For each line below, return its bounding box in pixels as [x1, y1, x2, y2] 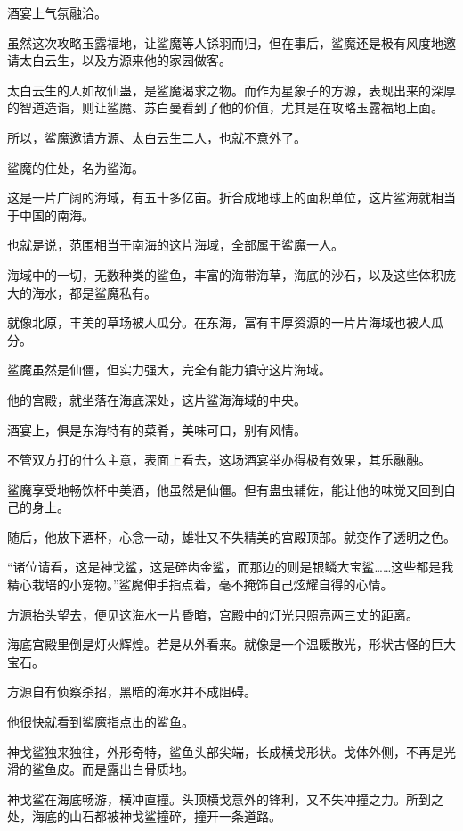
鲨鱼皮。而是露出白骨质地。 [31, 760, 194, 778]
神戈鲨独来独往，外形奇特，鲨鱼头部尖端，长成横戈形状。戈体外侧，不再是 [7, 742, 443, 761]
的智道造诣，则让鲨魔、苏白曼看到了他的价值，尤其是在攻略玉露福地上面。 [7, 98, 443, 117]
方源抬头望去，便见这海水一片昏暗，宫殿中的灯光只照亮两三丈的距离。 [7, 605, 418, 623]
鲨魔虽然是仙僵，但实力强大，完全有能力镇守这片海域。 [7, 360, 331, 379]
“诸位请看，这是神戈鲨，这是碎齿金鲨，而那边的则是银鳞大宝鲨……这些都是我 [7, 557, 454, 576]
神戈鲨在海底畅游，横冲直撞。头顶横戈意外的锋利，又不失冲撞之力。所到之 [7, 789, 443, 808]
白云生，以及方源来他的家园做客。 [31, 51, 231, 70]
